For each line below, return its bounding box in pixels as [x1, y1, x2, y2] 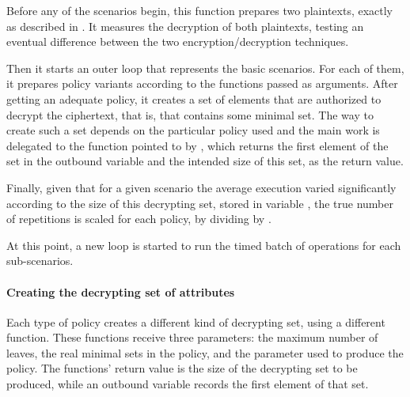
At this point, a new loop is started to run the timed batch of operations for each [6, 236, 401, 253]
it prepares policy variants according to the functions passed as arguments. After [6, 75, 398, 92]
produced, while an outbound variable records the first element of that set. [6, 376, 369, 392]
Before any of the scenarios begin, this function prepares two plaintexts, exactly [6, 2, 393, 18]
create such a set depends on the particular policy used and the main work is [6, 122, 380, 138]
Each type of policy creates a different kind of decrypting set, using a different [6, 313, 385, 330]
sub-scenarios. [6, 252, 74, 269]
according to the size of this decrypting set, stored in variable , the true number [6, 195, 393, 211]
